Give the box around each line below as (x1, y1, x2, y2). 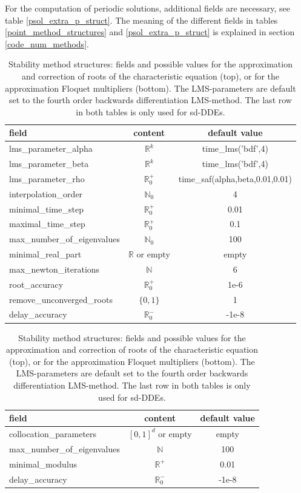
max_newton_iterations (9, 262, 100, 275)
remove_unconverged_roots (9, 293, 113, 305)
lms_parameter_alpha (9, 142, 93, 155)
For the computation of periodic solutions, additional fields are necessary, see (5, 2, 291, 14)
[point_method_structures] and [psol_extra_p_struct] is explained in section (5, 25, 295, 38)
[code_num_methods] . (5, 37, 89, 50)
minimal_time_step (9, 202, 84, 215)
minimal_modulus (9, 457, 78, 470)
